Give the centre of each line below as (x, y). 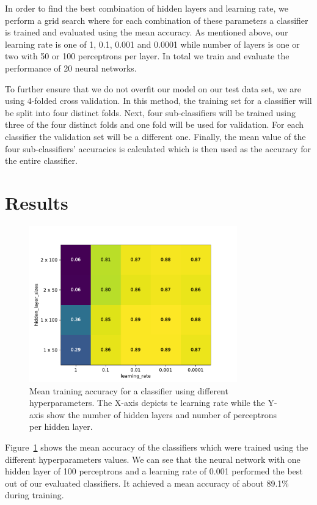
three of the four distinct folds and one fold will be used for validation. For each (155, 124)
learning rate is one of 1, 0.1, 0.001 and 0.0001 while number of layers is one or (152, 44)
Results (37, 202)
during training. (35, 495)
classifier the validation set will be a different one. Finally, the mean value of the (155, 136)
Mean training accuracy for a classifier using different (129, 390)
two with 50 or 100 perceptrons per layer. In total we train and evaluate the (147, 56)
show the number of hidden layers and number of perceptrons (162, 414)
